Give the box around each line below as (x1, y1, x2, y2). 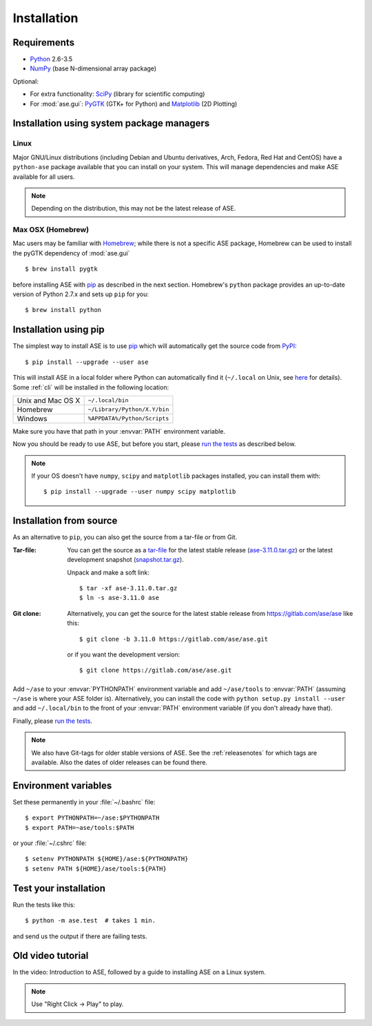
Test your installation (12, 882, 106, 894)
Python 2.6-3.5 (30, 55, 73, 64)
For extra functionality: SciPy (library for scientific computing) (30, 90, 205, 98)
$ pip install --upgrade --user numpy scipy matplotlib (43, 487, 236, 496)
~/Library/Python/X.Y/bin (87, 406, 169, 414)
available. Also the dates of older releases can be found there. (31, 758, 208, 766)
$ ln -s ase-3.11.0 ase (79, 594, 160, 602)
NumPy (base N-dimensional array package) (30, 64, 157, 72)
